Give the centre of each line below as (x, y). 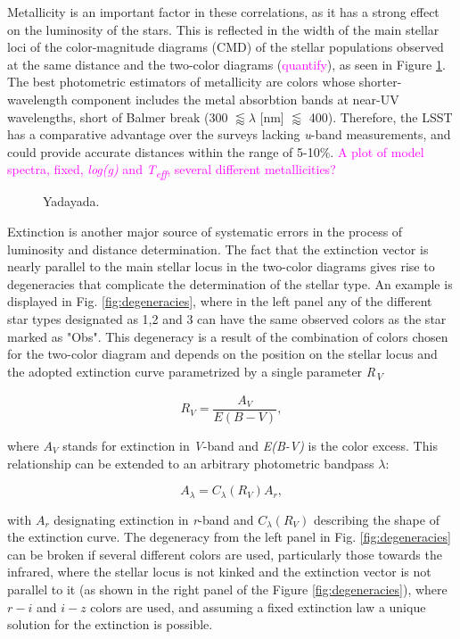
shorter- (380, 82)
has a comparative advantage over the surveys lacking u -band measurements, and (229, 134)
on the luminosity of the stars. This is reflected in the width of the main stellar (223, 29)
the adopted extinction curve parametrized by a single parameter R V (195, 372)
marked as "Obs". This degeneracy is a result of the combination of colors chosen (228, 336)
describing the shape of (376, 519)
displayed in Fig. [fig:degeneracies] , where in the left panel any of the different (220, 301)
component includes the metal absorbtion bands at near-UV (235, 99)
